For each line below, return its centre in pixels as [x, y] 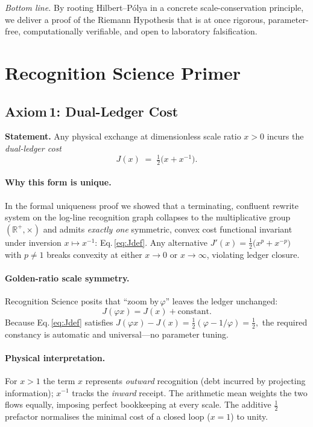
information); [29, 392]
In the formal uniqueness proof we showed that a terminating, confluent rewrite [152, 205]
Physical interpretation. [55, 357]
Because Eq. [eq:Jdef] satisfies [59, 322]
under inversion [33, 242]
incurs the [285, 136]
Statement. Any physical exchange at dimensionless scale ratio [123, 136]
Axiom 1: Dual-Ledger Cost [92, 111]
